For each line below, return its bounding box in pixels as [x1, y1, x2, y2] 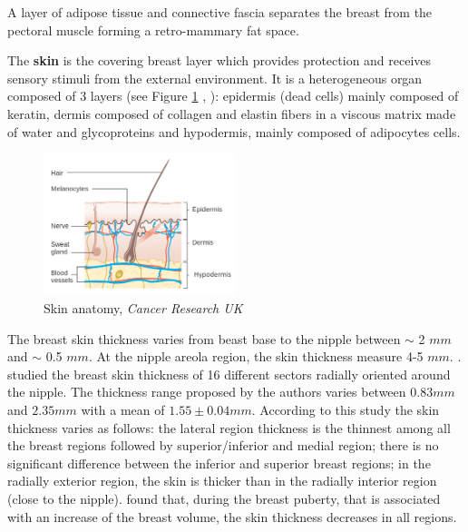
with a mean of [81, 400, 165, 419]
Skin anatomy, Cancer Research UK [44, 299, 243, 318]
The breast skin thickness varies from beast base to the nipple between [7, 329, 401, 348]
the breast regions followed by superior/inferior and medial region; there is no [7, 436, 439, 455]
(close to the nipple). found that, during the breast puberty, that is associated [7, 489, 441, 508]
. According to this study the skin [251, 400, 440, 419]
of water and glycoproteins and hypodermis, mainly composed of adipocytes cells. [7, 122, 461, 141]
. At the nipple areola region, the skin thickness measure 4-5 [88, 347, 424, 366]
